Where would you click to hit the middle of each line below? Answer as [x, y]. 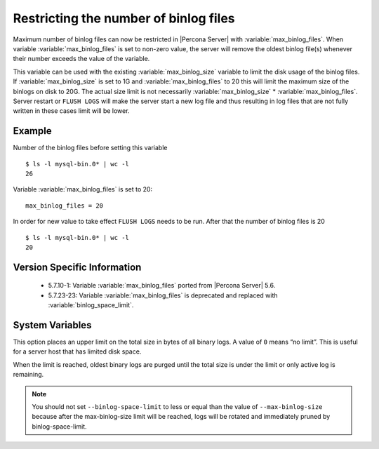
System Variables [52, 325]
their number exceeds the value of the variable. [81, 59]
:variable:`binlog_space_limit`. [91, 305]
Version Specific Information [77, 267]
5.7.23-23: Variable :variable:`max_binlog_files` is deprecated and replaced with [163, 295]
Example [32, 131]
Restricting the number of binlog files [124, 18]
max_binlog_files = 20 [65, 206]
